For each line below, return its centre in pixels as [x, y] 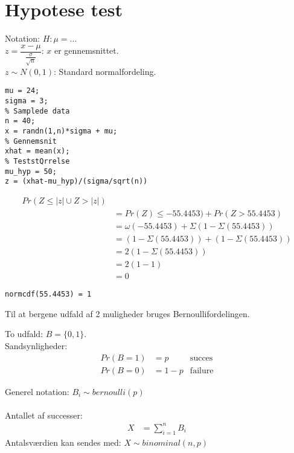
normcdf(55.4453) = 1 [48, 294]
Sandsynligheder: [36, 345]
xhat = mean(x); [37, 151]
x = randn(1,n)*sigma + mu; [61, 131]
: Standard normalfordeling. [105, 71]
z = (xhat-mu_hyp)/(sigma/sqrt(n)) [76, 182]
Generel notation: [37, 391]
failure [202, 371]
